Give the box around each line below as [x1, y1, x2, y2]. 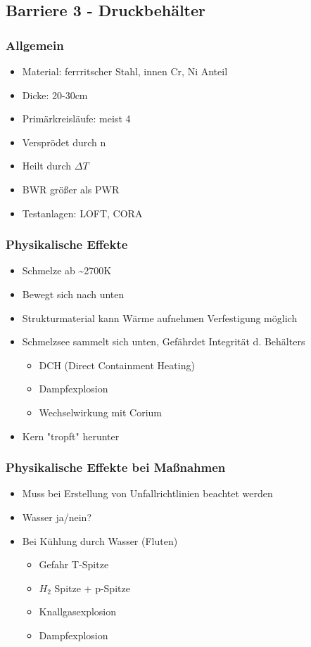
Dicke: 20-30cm [22, 87, 88, 102]
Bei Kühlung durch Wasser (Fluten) [22, 533, 178, 548]
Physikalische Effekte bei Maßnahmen [6, 459, 226, 476]
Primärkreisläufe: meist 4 [22, 111, 131, 126]
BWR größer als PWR [22, 181, 120, 196]
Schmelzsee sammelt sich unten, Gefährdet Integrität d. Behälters [22, 334, 305, 349]
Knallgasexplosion [39, 604, 117, 619]
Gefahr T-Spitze [39, 557, 109, 572]
